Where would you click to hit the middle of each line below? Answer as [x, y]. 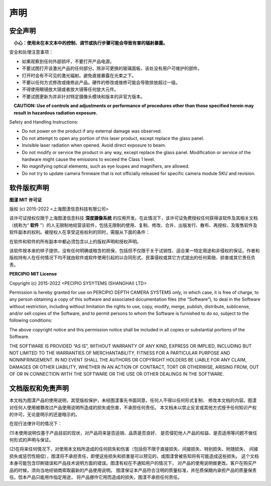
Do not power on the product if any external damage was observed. [92, 131]
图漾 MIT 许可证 [26, 200]
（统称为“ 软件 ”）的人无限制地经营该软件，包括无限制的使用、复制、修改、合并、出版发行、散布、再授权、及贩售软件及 [133, 225]
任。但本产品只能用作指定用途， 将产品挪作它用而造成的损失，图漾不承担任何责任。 [96, 477]
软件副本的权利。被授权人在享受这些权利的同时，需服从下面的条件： [80, 232]
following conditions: [31, 320]
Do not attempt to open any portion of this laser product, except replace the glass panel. [113, 138]
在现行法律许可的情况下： [36, 424]
